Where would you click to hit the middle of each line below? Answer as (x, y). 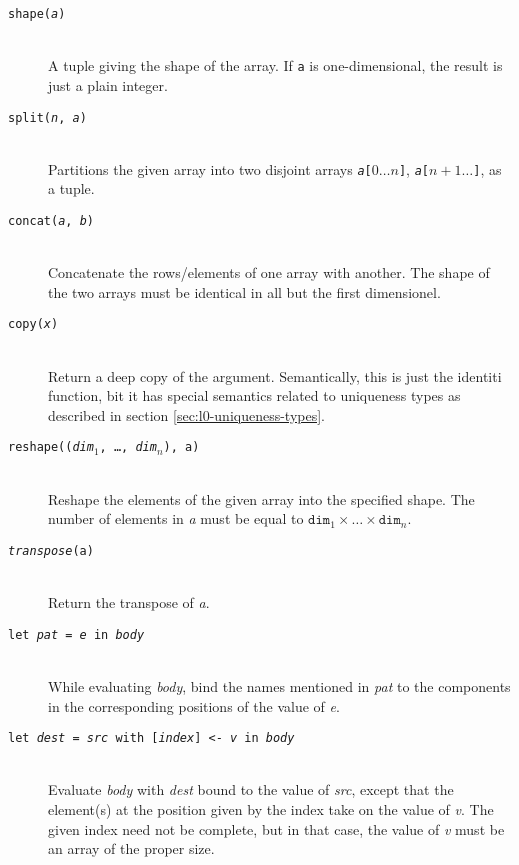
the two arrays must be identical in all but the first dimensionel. (244, 291)
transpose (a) (51, 550)
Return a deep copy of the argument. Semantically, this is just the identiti (275, 375)
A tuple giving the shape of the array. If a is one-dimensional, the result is (275, 65)
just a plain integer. (108, 84)
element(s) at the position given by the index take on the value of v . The (271, 809)
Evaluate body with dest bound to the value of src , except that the (251, 789)
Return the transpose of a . (129, 602)
